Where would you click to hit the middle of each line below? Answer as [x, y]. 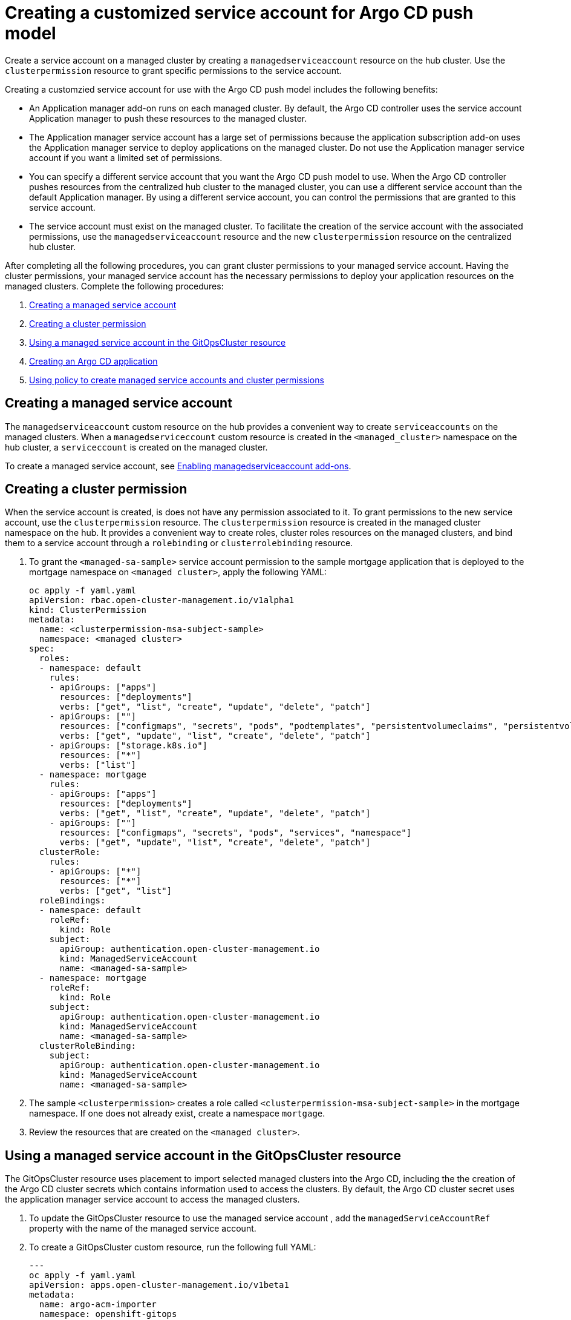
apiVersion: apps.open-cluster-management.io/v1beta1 [159, 1285]
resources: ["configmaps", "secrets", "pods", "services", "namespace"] [236, 833]
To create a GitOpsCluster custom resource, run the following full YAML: [173, 1247]
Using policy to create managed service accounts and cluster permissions [177, 380]
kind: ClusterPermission [88, 610]
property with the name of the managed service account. [143, 1229]
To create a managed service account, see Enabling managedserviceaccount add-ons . [178, 466]
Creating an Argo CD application [93, 361]
